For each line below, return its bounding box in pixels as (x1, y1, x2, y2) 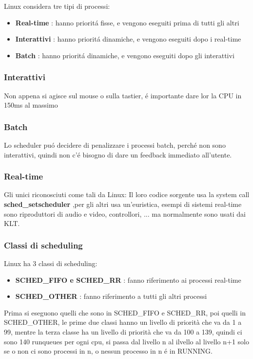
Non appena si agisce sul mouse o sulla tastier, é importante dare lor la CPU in (4, 90, 242, 100)
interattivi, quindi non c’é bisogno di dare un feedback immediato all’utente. (4, 149, 232, 159)
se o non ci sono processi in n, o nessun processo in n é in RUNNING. (4, 346, 213, 356)
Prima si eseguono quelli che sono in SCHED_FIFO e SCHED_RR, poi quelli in (4, 307, 246, 317)
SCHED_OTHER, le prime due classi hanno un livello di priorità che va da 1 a (4, 317, 242, 327)
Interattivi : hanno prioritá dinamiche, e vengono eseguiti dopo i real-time (15, 34, 241, 44)
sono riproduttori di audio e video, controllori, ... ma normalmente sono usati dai (4, 208, 246, 219)
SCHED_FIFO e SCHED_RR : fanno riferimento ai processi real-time (15, 274, 241, 285)
